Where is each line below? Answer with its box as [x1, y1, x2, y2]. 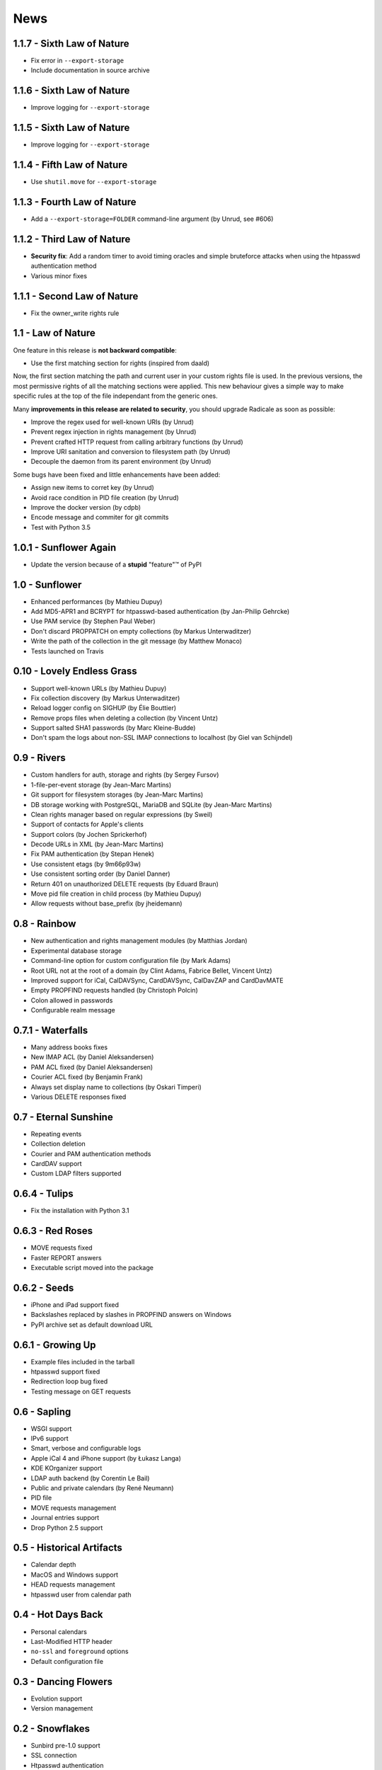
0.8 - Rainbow [13, 918, 76, 930]
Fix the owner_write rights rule [30, 309, 120, 317]
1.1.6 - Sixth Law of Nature [13, 85, 130, 97]
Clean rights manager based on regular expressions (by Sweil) [30, 810, 213, 818]
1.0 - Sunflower [13, 578, 82, 590]
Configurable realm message [30, 1006, 116, 1015]
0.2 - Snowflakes [13, 1723, 91, 1735]
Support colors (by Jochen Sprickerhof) [30, 830, 148, 838]
